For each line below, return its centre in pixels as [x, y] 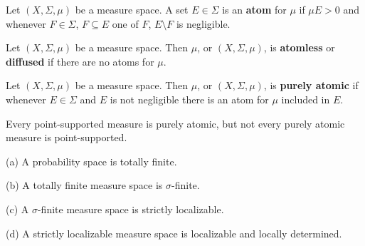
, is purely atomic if [311, 85]
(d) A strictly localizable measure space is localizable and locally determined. [174, 233]
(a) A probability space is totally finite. [91, 161]
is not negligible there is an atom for [189, 99]
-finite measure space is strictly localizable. [131, 209]
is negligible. [203, 23]
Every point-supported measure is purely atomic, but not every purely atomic [175, 123]
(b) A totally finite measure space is [84, 185]
